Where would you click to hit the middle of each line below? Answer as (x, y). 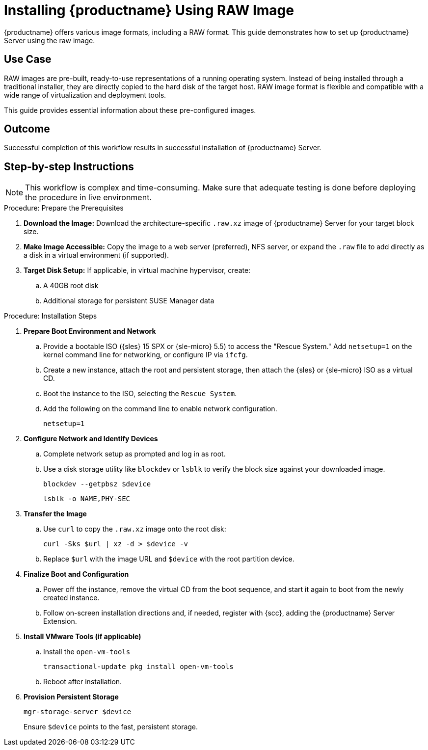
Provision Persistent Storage (71, 697)
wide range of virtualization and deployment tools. (85, 95)
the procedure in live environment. (88, 198)
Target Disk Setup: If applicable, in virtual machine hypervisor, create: (137, 270)
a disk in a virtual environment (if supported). (96, 255)
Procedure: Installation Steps (51, 316)
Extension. (60, 621)
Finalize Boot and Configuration (76, 574)
